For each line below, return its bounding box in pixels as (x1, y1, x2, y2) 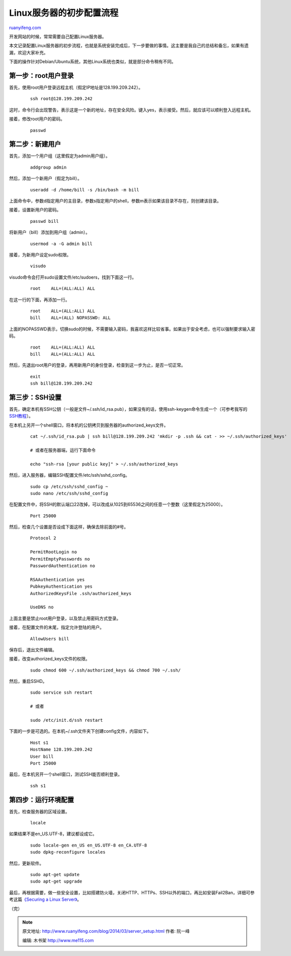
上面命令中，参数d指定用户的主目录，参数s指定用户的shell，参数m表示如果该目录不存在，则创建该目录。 (9, 198, 222, 204)
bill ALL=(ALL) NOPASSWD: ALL (30, 315, 111, 320)
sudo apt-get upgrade (30, 879, 82, 885)
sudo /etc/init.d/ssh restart (30, 717, 103, 723)
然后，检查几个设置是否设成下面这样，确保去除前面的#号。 (9, 524, 129, 530)
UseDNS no (30, 604, 54, 610)
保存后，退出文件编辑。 (9, 646, 57, 653)
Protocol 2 (30, 535, 57, 541)
